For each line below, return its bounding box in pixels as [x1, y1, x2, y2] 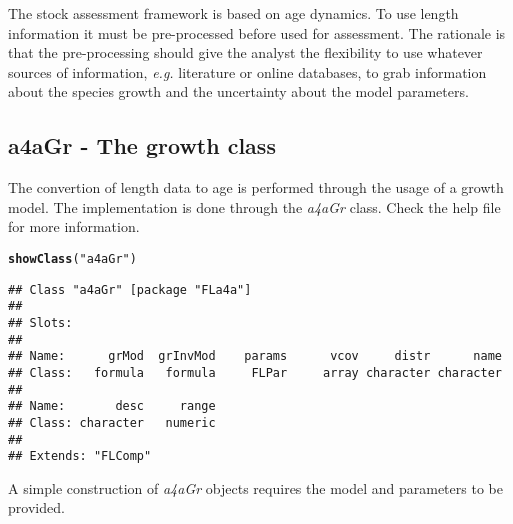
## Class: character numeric [8, 415, 216, 430]
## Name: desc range [8, 399, 216, 414]
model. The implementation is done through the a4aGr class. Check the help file [8, 196, 501, 217]
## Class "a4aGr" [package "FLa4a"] [8, 282, 252, 297]
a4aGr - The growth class [8, 130, 276, 161]
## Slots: [8, 315, 73, 330]
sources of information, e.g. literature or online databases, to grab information [8, 61, 487, 82]
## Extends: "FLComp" [8, 449, 152, 464]
